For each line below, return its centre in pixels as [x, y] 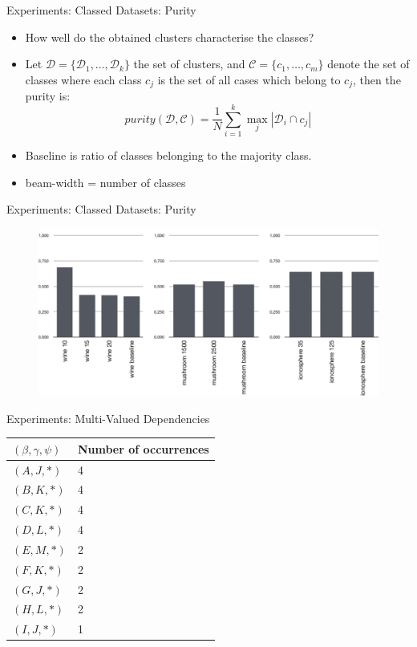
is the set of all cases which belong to [249, 79]
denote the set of [368, 64]
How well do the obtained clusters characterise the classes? [170, 37]
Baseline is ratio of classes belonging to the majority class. [168, 155]
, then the [377, 79]
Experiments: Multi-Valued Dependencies [108, 418]
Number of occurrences [143, 448]
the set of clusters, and [189, 64]
